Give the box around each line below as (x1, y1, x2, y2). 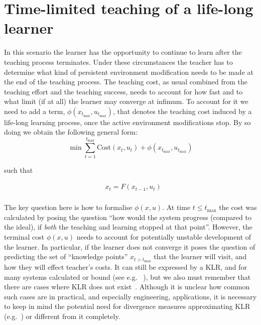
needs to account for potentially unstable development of (76, 232, 251, 242)
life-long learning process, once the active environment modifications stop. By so (4, 117, 251, 127)
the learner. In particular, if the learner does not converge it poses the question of (4, 241, 255, 252)
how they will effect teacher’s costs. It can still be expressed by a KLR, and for (4, 262, 247, 272)
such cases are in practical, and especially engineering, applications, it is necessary (4, 291, 257, 301)
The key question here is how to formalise (4, 202, 133, 212)
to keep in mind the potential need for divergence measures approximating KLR (4, 301, 250, 311)
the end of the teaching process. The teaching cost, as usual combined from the (4, 76, 247, 87)
